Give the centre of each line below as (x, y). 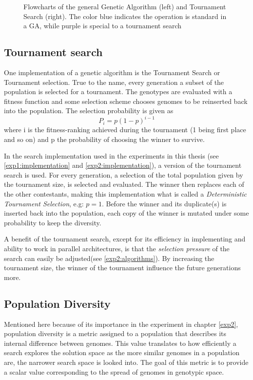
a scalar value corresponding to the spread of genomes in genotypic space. (114, 371)
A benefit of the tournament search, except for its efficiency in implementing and (125, 239)
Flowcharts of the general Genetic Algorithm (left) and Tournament (125, 6)
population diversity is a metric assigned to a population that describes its (115, 333)
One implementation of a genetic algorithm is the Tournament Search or (112, 72)
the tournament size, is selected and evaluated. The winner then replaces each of (124, 184)
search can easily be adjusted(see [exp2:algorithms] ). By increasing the (109, 258)
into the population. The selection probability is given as (89, 110)
